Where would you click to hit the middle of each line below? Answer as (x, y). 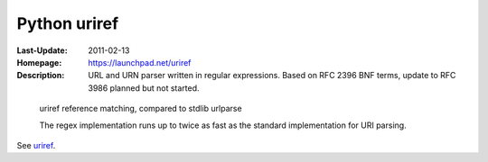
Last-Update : (42, 50)
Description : (41, 76)
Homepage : (39, 62)
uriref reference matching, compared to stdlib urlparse (141, 109)
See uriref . (36, 145)
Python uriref (68, 23)
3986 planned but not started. (144, 88)
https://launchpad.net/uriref (140, 62)
